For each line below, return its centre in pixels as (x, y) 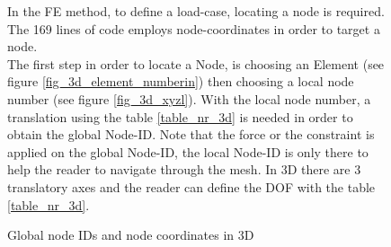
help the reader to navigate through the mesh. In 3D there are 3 (184, 169)
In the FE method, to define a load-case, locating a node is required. (196, 11)
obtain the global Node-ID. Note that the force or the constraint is (191, 134)
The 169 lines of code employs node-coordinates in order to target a (194, 28)
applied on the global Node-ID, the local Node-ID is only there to (188, 151)
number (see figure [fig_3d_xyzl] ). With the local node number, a (189, 98)
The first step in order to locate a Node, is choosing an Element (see (196, 63)
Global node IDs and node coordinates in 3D (131, 235)
